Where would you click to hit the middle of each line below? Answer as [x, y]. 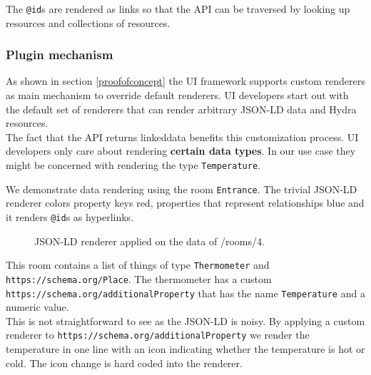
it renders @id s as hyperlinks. [70, 216]
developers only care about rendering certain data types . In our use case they [181, 151]
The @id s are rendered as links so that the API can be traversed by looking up [178, 9]
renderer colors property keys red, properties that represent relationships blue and [185, 203]
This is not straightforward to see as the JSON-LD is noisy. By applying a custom [185, 320]
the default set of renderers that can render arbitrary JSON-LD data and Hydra [181, 109]
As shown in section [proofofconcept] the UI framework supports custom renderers [185, 81]
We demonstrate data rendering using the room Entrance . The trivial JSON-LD [182, 189]
